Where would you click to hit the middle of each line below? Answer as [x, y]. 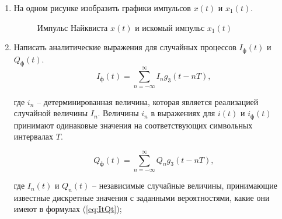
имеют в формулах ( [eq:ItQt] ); [68, 209]
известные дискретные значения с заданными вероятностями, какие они [142, 197]
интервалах [34, 136]
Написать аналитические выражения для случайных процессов [125, 47]
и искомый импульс [170, 27]
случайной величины [51, 113]
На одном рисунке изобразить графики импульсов [102, 8]
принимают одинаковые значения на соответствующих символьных [133, 125]
